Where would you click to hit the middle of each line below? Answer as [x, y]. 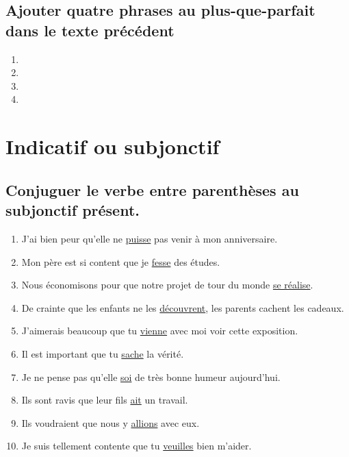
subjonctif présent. [73, 210]
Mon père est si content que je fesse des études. [121, 261]
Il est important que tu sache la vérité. [103, 353]
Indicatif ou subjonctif [113, 146]
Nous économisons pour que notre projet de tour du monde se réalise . [167, 285]
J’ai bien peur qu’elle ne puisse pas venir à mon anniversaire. [150, 238]
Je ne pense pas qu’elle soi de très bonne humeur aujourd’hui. [151, 376]
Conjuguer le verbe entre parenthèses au [152, 189]
